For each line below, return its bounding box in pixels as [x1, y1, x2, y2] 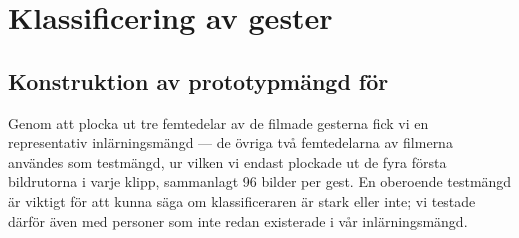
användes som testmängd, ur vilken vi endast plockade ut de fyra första [8, 151, 447, 172]
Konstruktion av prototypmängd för [8, 65, 389, 96]
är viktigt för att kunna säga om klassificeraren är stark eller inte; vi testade [8, 190, 476, 211]
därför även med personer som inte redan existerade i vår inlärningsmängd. [8, 210, 468, 231]
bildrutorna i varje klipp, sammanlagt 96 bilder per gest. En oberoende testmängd [8, 171, 512, 192]
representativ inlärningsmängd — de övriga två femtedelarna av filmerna [8, 132, 453, 153]
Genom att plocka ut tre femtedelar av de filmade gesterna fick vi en [8, 112, 429, 133]
